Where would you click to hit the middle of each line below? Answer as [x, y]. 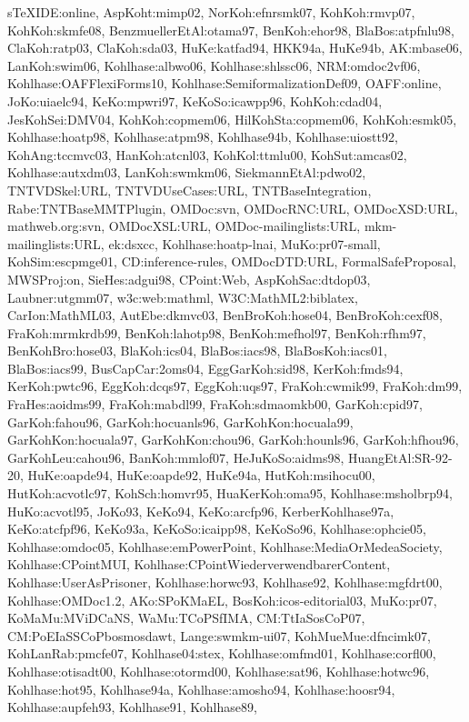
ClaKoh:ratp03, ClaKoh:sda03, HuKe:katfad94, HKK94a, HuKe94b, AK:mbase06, [235, 48]
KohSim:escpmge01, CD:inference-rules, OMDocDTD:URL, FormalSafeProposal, [232, 261]
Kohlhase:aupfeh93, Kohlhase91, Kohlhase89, [132, 707]
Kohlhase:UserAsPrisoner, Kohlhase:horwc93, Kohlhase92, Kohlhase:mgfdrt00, [225, 582]
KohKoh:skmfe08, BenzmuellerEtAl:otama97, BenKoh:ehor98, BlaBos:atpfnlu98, [231, 30]
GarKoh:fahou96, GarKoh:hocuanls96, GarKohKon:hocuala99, [180, 421]
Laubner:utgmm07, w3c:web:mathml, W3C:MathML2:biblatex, [183, 297]
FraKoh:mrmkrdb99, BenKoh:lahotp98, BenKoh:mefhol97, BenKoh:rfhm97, [217, 332]
